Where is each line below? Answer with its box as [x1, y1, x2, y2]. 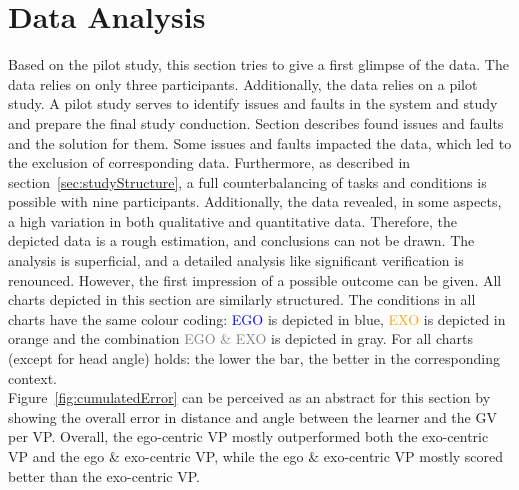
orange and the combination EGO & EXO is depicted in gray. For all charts [8, 328, 473, 349]
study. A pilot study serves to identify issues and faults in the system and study [8, 93, 498, 114]
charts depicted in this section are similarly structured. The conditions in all [8, 289, 476, 310]
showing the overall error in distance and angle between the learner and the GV [8, 406, 497, 427]
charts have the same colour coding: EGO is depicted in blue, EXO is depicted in [8, 308, 506, 329]
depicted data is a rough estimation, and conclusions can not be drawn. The [8, 230, 475, 251]
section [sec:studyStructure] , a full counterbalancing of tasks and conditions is [8, 171, 487, 192]
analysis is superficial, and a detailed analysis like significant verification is [8, 250, 464, 271]
